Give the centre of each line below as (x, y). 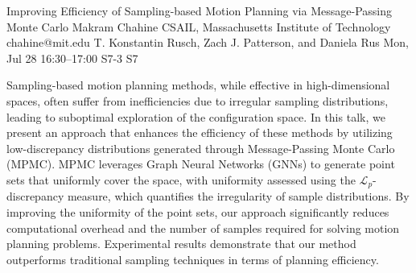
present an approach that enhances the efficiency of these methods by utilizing (200, 132)
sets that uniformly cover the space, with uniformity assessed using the (181, 179)
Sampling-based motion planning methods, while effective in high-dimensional (198, 85)
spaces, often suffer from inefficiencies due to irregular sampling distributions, (198, 100)
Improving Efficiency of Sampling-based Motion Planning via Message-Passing (199, 10)
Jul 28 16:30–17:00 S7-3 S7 (72, 58)
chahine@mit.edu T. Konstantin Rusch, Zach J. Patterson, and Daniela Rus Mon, (208, 42)
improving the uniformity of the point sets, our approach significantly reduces (198, 211)
